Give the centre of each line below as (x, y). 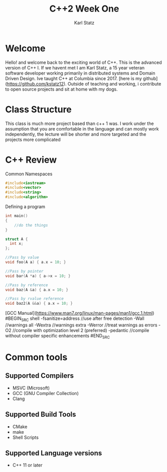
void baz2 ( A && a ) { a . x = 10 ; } (39, 304)
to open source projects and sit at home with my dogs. (61, 89)
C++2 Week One (84, 9)
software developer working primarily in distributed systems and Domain (80, 73)
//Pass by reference (27, 285)
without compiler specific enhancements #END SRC (58, 336)
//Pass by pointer (24, 271)
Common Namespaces (29, 174)
